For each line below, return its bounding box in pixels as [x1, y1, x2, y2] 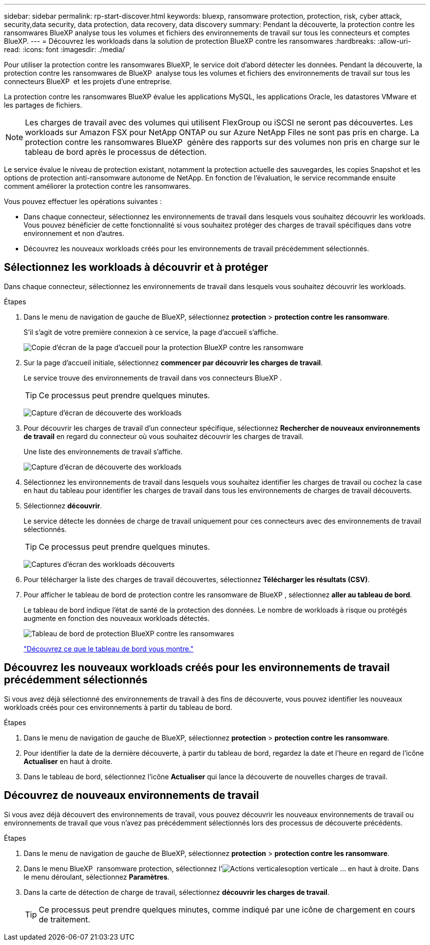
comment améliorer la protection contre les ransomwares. [4, 182, 191, 190]
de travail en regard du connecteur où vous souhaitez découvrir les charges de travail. [24, 432, 304, 441]
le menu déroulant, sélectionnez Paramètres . [24, 872, 170, 881]
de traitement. [39, 914, 90, 924]
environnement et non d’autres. [24, 229, 125, 237]
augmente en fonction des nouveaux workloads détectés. [24, 614, 210, 622]
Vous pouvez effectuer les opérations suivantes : [4, 197, 162, 206]
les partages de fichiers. [4, 101, 82, 109]
